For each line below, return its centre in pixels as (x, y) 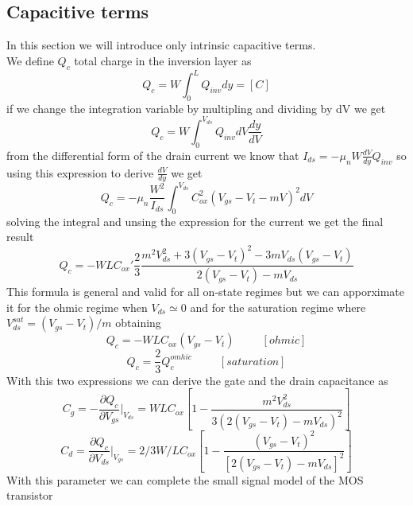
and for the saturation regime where (278, 307)
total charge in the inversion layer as (163, 60)
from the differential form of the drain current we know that (153, 155)
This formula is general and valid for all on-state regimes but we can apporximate (205, 292)
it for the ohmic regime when (77, 307)
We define (30, 60)
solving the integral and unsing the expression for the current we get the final (195, 221)
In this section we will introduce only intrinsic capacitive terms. (161, 45)
